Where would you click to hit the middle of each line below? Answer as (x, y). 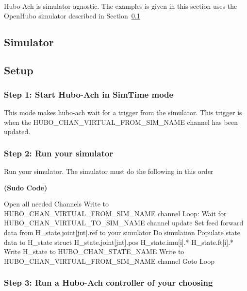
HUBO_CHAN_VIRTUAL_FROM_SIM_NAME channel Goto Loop (109, 261)
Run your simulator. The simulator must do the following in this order (109, 171)
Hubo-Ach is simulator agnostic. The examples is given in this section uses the (121, 6)
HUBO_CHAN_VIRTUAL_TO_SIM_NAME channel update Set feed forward (124, 223)
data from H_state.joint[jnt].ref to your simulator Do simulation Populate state (122, 232)
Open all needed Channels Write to (56, 204)
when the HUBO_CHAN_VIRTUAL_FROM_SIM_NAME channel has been (121, 122)
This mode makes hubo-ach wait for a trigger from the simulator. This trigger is (123, 112)
